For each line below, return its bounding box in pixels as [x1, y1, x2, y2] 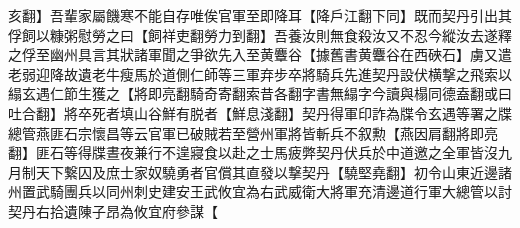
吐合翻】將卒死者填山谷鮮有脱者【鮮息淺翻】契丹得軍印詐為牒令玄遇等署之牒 [8, 102, 512, 123]
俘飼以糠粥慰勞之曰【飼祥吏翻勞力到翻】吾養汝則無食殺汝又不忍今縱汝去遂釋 [8, 24, 512, 45]
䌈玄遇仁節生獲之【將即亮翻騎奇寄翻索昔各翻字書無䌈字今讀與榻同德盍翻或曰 [8, 83, 512, 104]
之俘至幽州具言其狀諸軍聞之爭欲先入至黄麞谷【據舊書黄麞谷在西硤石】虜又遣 [8, 44, 512, 65]
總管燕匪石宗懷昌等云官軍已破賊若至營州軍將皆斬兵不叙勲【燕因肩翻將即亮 [8, 122, 498, 143]
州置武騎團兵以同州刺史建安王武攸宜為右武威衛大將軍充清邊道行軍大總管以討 [8, 181, 512, 202]
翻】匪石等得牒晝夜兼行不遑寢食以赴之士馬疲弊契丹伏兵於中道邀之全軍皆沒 [8, 142, 498, 163]
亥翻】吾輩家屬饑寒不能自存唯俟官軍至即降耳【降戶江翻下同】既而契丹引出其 [8, 5, 512, 25]
